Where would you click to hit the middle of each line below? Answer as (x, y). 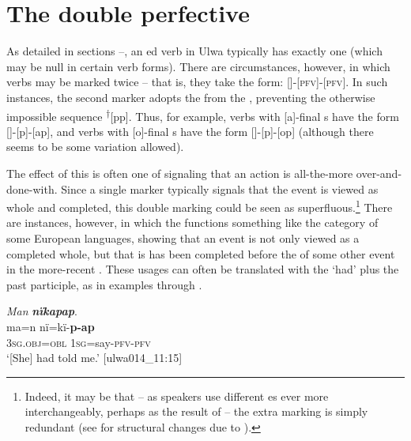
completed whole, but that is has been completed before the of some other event (201, 253)
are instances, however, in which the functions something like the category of (192, 222)
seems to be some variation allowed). (95, 147)
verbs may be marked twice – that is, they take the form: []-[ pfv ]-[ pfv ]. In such (197, 82)
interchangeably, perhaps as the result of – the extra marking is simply (196, 411)
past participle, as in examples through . (104, 284)
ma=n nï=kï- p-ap (51, 326)
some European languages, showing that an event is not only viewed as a (183, 237)
